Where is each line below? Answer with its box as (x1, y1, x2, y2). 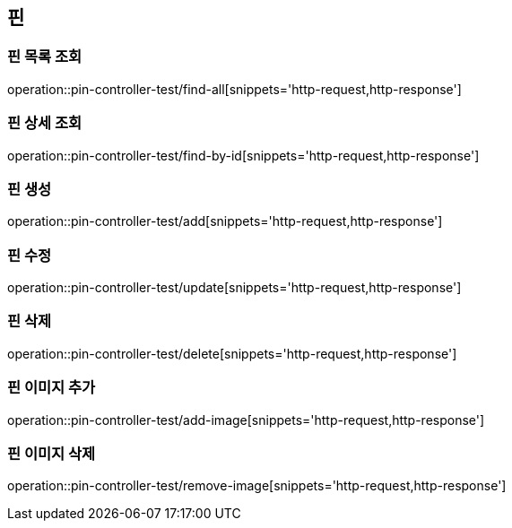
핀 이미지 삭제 (7, 444, 96, 463)
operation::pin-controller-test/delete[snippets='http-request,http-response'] (7, 345, 457, 361)
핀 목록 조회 (7, 48, 82, 66)
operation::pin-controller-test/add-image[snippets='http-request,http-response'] (7, 411, 485, 428)
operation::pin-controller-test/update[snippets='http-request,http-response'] (7, 280, 462, 296)
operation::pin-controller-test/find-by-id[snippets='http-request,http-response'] (7, 147, 480, 163)
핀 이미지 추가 (7, 378, 96, 397)
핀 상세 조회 (7, 114, 82, 133)
